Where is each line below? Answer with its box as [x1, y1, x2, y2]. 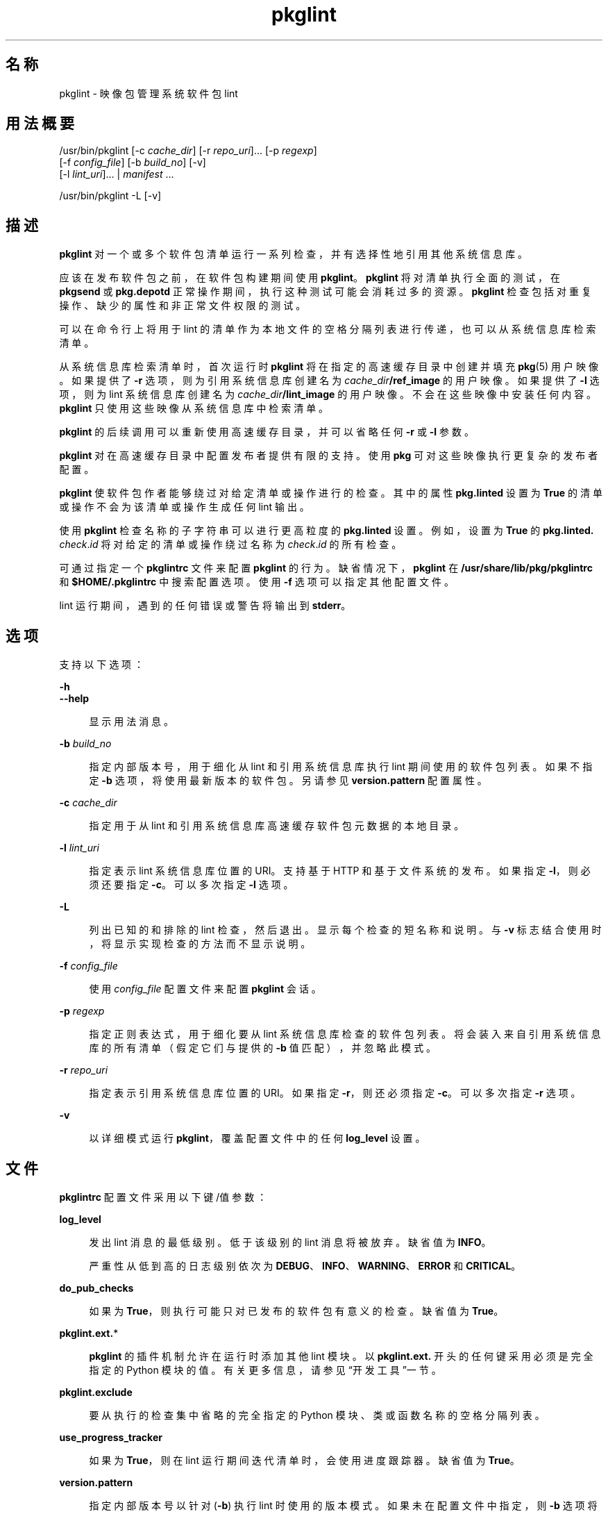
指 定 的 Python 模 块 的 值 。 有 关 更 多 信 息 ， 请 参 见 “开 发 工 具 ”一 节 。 [89, 1363, 441, 1376]
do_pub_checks [59, 1281, 134, 1294]
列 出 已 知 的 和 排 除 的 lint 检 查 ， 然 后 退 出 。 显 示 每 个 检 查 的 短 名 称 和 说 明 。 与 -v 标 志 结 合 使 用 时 [89, 924, 602, 936]
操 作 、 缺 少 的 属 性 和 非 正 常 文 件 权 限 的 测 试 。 [59, 299, 306, 312]
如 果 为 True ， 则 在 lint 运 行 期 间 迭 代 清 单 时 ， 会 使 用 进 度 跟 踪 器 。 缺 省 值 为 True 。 [89, 1454, 520, 1466]
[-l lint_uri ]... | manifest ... [59, 168, 174, 181]
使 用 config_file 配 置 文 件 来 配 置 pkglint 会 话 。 [89, 983, 321, 995]
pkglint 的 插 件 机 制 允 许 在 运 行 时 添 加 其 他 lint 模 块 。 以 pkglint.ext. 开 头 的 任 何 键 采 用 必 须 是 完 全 [89, 1349, 593, 1362]
